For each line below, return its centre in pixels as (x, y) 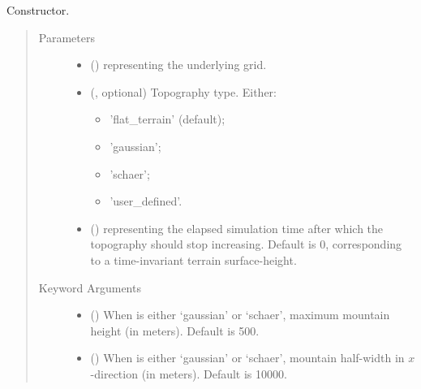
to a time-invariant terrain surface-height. (193, 259)
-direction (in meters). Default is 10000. (189, 373)
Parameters (67, 37)
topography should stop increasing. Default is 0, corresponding (246, 244)
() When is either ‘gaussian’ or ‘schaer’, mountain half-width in (247, 358)
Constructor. (38, 10)
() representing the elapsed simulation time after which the (237, 228)
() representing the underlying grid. (178, 65)
